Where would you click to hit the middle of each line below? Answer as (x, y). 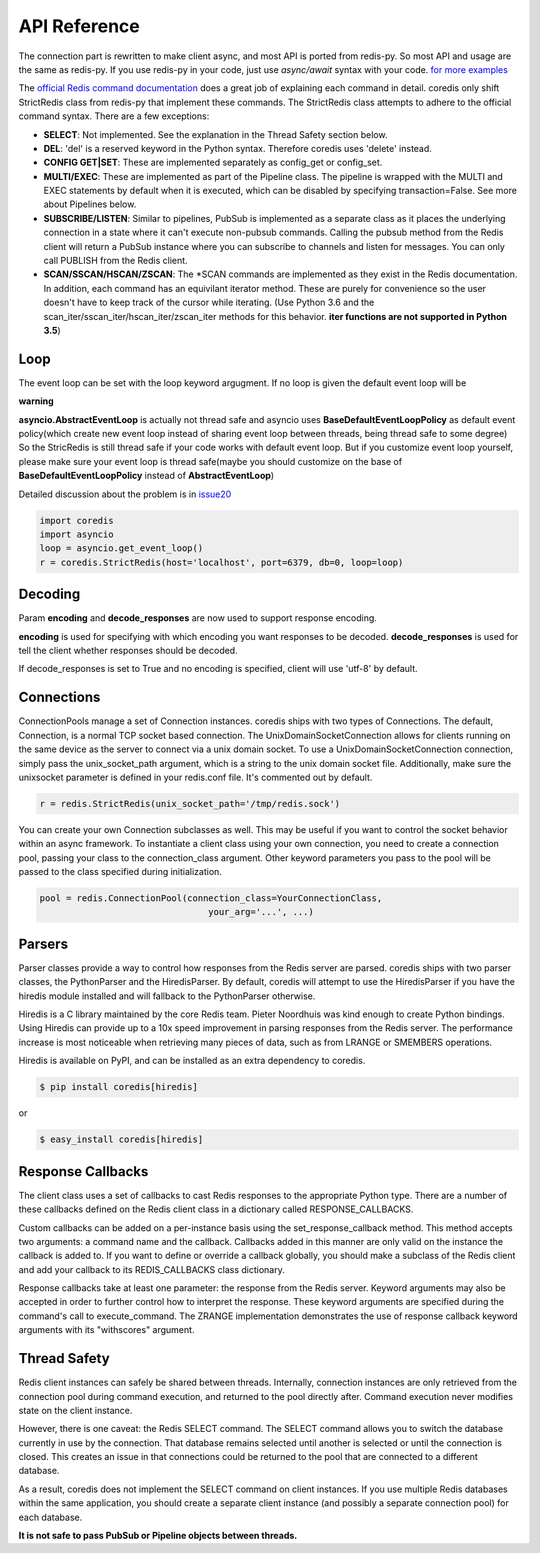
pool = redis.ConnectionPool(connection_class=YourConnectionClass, (211, 898)
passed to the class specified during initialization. (120, 872)
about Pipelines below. (90, 204)
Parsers (43, 943)
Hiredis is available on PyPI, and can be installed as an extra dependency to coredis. (192, 1061)
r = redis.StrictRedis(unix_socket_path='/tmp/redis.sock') (190, 803)
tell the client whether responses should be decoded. (128, 651)
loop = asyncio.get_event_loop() (121, 548)
